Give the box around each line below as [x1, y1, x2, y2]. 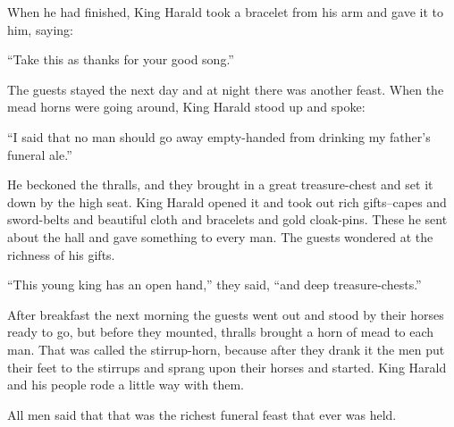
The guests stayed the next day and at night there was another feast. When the [7, 80, 444, 98]
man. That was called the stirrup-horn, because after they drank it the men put [7, 339, 445, 358]
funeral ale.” [7, 145, 72, 163]
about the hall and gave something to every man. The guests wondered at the [7, 227, 433, 246]
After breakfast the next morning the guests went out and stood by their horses [7, 305, 444, 323]
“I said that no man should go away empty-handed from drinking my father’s [7, 127, 431, 146]
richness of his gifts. [7, 245, 115, 264]
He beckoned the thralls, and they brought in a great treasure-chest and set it [7, 175, 433, 194]
